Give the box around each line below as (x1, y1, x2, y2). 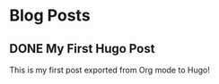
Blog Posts (9, 5, 92, 26)
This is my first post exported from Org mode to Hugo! (9, 64, 211, 75)
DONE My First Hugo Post (9, 41, 155, 56)
